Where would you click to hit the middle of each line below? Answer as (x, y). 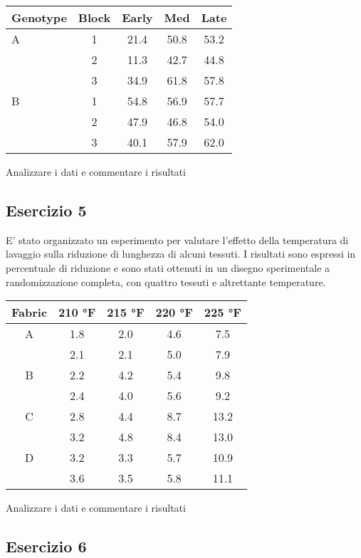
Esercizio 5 (46, 210)
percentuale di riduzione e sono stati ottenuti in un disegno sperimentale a (168, 267)
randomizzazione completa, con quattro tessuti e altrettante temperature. (166, 281)
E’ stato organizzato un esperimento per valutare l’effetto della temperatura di (177, 239)
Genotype (39, 17)
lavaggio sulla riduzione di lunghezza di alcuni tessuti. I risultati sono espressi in (181, 254)
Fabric (30, 312)
